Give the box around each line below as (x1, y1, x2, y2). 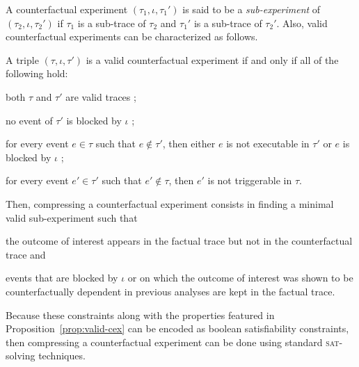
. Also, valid (276, 15, 328, 30)
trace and (6, 247, 46, 261)
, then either (162, 136, 216, 151)
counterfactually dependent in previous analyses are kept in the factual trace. (6, 284, 335, 298)
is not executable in (226, 136, 310, 151)
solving (6, 348, 35, 363)
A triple (6, 52, 39, 67)
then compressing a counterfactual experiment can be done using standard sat (6, 334, 340, 349)
